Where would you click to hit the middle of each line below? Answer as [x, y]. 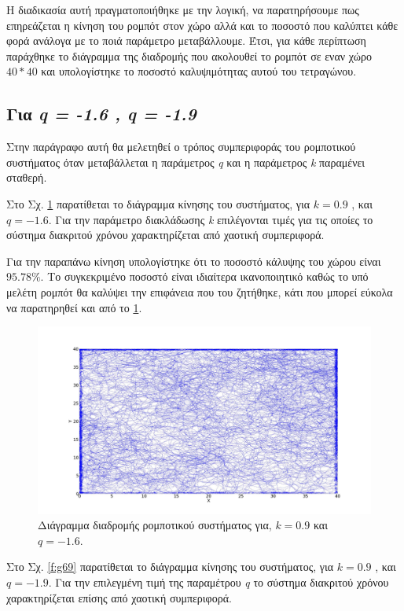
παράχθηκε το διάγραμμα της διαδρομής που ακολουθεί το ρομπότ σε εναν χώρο [189, 55]
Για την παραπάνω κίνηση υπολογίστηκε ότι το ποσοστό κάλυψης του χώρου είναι [194, 261]
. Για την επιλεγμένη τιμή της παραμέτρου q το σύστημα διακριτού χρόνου [219, 582]
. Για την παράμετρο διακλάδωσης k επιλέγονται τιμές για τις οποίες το [211, 219]
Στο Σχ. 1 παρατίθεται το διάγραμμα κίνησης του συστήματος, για [158, 203]
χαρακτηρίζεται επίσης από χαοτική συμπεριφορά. [119, 597]
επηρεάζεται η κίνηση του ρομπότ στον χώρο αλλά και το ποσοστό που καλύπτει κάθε [202, 25]
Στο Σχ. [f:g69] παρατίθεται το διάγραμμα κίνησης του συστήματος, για [170, 567]
